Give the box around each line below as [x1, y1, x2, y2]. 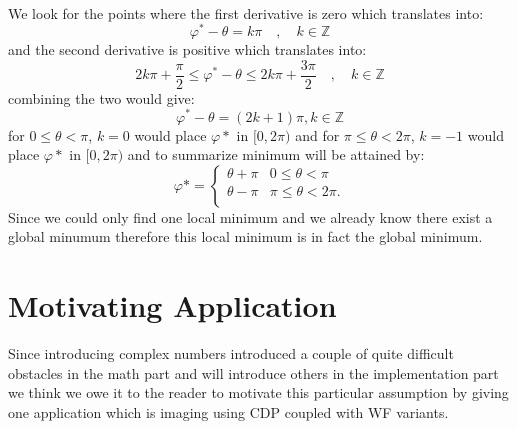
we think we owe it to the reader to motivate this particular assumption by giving [8, 382, 509, 403]
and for [295, 124, 340, 145]
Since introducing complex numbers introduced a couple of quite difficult [8, 343, 454, 364]
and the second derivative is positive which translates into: [8, 39, 367, 60]
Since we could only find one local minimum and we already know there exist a [8, 206, 493, 227]
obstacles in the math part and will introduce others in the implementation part [8, 362, 499, 383]
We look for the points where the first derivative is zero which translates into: [8, 2, 484, 23]
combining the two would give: [8, 87, 195, 108]
